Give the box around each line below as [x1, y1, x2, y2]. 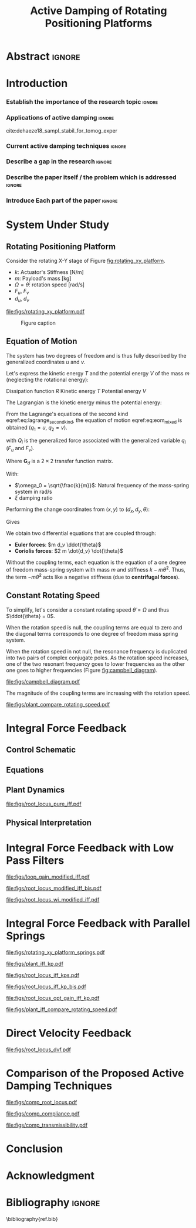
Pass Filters [6, 853, 65, 867]
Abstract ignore [6, 50, 80, 63]
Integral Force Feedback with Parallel [6, 916, 191, 930]
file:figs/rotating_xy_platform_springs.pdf [6, 949, 105, 956]
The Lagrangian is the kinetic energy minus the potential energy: [6, 399, 162, 406]
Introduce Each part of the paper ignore [6, 196, 118, 204]
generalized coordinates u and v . [6, 358, 86, 365]
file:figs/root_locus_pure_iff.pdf [6, 800, 82, 808]
